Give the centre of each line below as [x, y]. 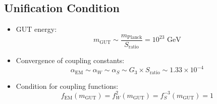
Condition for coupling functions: [67, 86]
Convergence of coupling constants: [70, 60]
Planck [135, 38]
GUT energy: [36, 29]
